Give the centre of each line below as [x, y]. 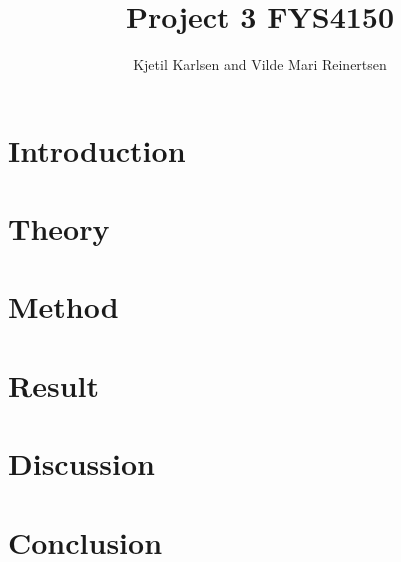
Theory [59, 228]
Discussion [81, 463]
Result [53, 384]
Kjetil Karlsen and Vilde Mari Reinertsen [260, 64]
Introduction [97, 149]
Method [63, 306]
